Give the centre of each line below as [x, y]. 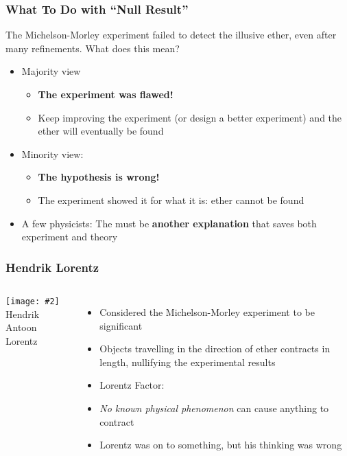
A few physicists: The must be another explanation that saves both [169, 223]
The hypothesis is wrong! [99, 177]
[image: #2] [33, 301]
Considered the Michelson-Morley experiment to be [207, 311]
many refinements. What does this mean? [93, 48]
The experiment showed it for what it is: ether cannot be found [171, 199]
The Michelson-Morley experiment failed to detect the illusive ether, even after [171, 35]
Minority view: [52, 153]
